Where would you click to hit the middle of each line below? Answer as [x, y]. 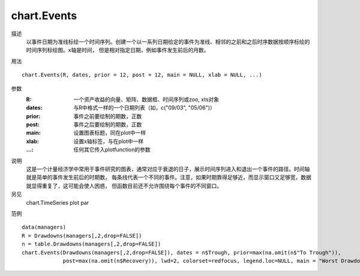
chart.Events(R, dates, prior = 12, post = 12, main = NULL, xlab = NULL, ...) [142, 75]
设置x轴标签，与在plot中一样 [109, 141]
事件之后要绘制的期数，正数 [108, 125]
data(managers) [44, 227]
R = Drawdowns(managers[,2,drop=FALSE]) [82, 236]
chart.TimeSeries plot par [58, 202]
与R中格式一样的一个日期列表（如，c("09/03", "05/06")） [144, 108]
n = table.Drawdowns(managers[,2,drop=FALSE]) [91, 244]
